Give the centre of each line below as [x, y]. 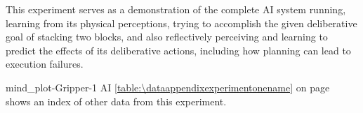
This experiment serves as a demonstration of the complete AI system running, [176, 9]
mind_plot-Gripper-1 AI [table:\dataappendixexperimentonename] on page [168, 87]
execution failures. [45, 64]
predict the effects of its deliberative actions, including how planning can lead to [178, 50]
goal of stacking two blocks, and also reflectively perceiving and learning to [167, 37]
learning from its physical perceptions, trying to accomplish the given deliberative [181, 23]
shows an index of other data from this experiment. [116, 101]
